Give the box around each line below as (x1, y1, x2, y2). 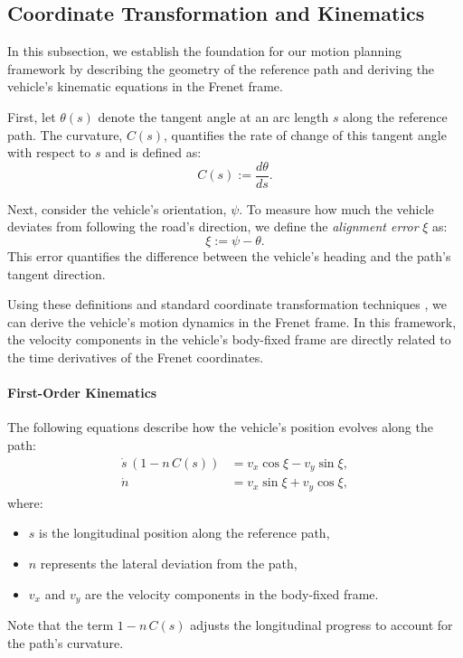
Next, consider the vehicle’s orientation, (7, 199, 227, 218)
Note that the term (7, 615, 114, 634)
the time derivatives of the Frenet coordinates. (7, 347, 264, 366)
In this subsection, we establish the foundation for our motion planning (7, 42, 402, 61)
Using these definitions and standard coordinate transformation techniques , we (7, 295, 447, 314)
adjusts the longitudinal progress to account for (190, 615, 453, 634)
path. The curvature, (7, 125, 123, 144)
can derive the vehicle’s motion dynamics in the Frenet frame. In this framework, (7, 312, 457, 331)
